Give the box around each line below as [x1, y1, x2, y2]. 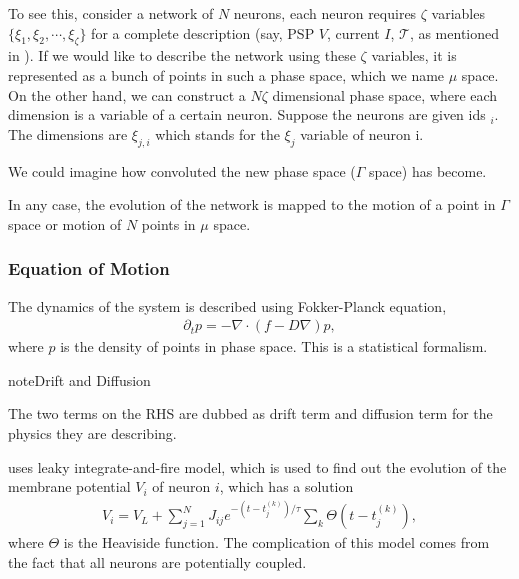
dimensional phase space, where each [272, 84, 498, 105]
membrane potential [8, 476, 131, 497]
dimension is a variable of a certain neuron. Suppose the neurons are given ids [8, 104, 486, 125]
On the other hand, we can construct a [8, 84, 246, 105]
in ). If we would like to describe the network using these [8, 45, 356, 66]
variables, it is [371, 45, 457, 66]
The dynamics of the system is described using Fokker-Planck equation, [8, 295, 447, 316]
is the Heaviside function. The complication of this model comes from [63, 532, 490, 553]
